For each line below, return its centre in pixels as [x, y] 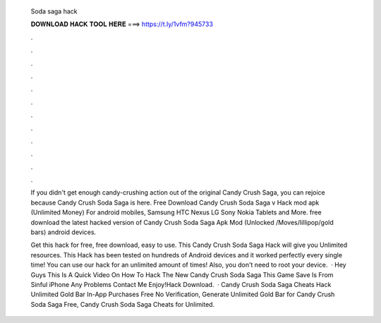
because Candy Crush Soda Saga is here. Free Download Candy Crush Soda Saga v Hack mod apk [175, 202]
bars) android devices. [64, 232]
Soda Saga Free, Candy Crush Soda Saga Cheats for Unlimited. [123, 304]
